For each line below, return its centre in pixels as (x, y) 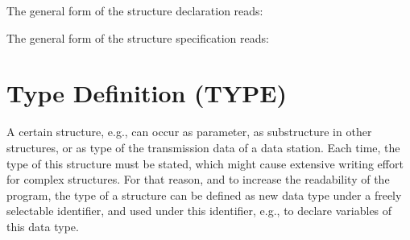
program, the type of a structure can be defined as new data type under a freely (204, 194)
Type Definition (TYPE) (147, 93)
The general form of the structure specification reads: (138, 37)
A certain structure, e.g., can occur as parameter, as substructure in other (189, 132)
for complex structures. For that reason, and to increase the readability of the (198, 179)
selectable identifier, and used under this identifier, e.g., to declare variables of (199, 211)
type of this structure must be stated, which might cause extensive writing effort (205, 163)
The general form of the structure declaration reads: (135, 10)
